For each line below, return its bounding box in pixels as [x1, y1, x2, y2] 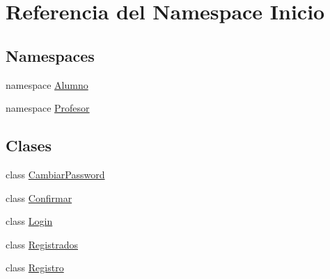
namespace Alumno [6, 77, 88, 92]
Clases [6, 135, 52, 156]
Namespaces [6, 44, 95, 66]
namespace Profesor [6, 101, 90, 115]
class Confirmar [6, 190, 72, 205]
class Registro [6, 260, 64, 275]
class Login [6, 214, 53, 228]
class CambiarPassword [6, 167, 105, 181]
